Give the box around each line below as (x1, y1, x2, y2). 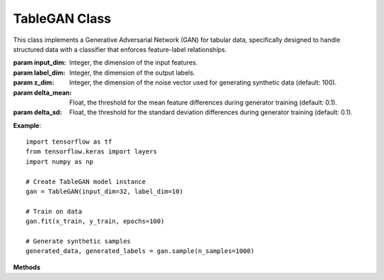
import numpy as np (26, 157, 94, 166)
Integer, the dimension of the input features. (69, 58, 198, 67)
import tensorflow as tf (26, 138, 112, 146)
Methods (13, 263, 41, 271)
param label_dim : (13, 68, 65, 77)
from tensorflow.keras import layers (26, 148, 158, 156)
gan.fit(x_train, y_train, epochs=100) (26, 217, 165, 225)
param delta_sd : (13, 108, 63, 117)
